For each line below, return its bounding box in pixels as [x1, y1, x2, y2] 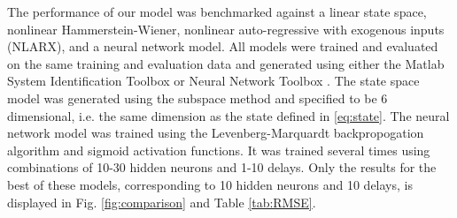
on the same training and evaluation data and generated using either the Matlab [7, 54, 445, 72]
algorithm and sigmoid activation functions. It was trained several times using [7, 140, 430, 159]
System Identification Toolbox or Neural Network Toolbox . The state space [7, 71, 420, 90]
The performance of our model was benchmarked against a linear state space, [7, 3, 427, 20]
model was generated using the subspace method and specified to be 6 [7, 88, 388, 107]
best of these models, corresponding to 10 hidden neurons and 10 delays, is [7, 175, 413, 193]
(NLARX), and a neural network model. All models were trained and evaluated [7, 37, 438, 56]
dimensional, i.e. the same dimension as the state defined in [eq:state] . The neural [7, 106, 450, 124]
